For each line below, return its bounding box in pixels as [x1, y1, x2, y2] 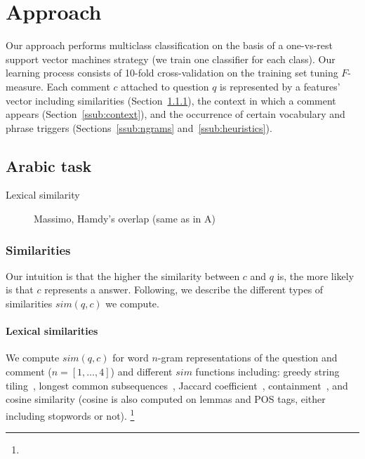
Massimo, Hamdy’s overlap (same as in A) [34, 211, 215, 226]
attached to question [121, 79, 209, 93]
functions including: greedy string [195, 364, 340, 379]
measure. [6, 79, 44, 93]
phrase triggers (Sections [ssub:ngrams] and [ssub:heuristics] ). [6, 120, 272, 135]
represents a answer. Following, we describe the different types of [44, 282, 324, 297]
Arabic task [6, 154, 92, 176]
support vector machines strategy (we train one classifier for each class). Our [6, 51, 336, 66]
